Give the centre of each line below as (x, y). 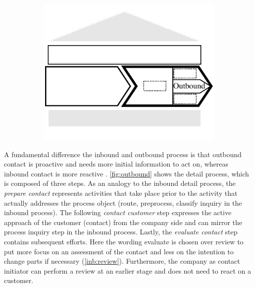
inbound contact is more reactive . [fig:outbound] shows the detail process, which (127, 173)
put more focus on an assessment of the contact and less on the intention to (119, 251)
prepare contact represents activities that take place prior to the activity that (121, 193)
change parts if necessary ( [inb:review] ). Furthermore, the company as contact (122, 261)
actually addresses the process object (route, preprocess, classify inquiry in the (123, 202)
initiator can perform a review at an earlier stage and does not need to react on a (127, 270)
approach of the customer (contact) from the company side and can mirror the (123, 222)
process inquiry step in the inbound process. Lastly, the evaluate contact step (121, 232)
